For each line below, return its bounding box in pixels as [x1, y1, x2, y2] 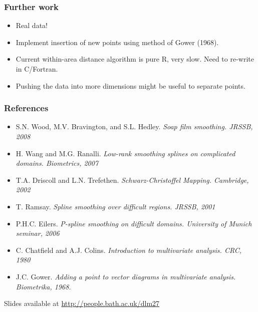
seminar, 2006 [16, 228, 60, 238]
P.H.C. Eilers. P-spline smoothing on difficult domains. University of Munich [16, 218, 252, 228]
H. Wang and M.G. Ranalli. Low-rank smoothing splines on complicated [16, 148, 235, 158]
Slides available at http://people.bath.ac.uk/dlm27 [4, 298, 160, 308]
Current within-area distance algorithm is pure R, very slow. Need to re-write [16, 54, 254, 64]
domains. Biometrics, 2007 [16, 158, 99, 168]
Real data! [16, 20, 48, 31]
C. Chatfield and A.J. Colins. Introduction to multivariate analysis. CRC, [16, 244, 242, 255]
